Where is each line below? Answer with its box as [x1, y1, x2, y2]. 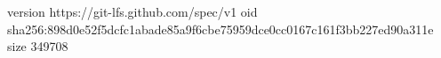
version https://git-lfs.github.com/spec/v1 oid [7, 3, 258, 20]
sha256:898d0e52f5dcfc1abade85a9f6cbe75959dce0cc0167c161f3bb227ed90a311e [7, 19, 434, 38]
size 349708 [7, 37, 68, 55]
